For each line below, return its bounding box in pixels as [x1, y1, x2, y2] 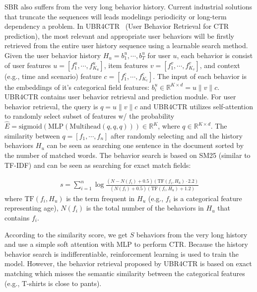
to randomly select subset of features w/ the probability [4, 111, 175, 121]
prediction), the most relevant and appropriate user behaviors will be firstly [4, 30, 235, 41]
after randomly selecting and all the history [111, 130, 243, 141]
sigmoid [19, 123, 42, 131]
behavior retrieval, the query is [4, 101, 98, 111]
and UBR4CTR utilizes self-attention [140, 101, 253, 111]
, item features [104, 60, 148, 70]
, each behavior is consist [177, 50, 253, 60]
